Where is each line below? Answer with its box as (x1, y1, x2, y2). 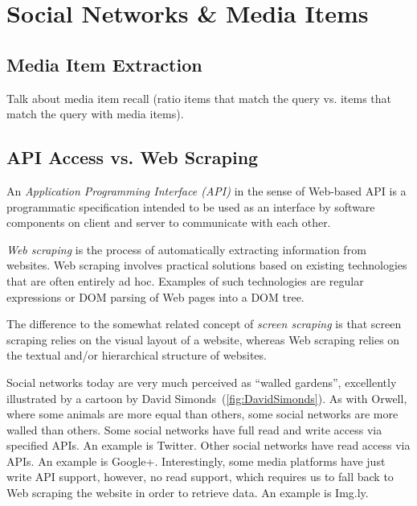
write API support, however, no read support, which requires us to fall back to (6, 468, 394, 485)
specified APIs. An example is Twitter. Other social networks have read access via (6, 437, 411, 454)
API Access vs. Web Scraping (6, 145, 259, 170)
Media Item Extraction (6, 51, 202, 76)
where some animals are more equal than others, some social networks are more (6, 405, 399, 422)
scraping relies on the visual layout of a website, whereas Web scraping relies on (6, 331, 400, 348)
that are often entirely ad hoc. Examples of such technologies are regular (6, 272, 364, 289)
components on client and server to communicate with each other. (6, 214, 331, 231)
